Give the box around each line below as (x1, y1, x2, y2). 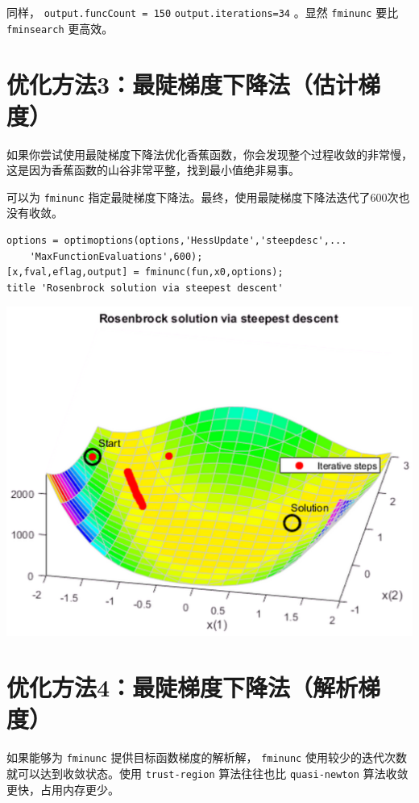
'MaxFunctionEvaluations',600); (29, 250, 203, 262)
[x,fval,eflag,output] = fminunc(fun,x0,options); (6, 266, 284, 278)
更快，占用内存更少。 (6, 780, 119, 797)
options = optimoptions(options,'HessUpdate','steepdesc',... (6, 235, 347, 247)
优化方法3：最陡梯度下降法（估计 (6, 67, 359, 100)
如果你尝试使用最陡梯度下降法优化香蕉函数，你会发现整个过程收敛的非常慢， (6, 145, 413, 162)
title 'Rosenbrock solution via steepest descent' (6, 282, 284, 294)
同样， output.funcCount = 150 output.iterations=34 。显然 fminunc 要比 (6, 4, 399, 20)
